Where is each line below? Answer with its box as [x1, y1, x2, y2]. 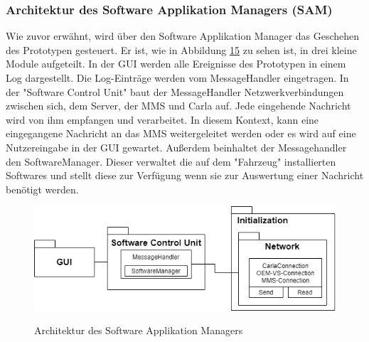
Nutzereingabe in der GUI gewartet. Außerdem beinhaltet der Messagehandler [6, 139, 347, 154]
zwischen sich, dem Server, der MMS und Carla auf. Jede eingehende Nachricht [6, 98, 351, 113]
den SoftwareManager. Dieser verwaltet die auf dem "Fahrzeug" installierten [6, 154, 336, 169]
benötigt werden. [6, 181, 79, 196]
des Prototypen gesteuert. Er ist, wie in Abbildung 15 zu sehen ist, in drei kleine [6, 42, 357, 57]
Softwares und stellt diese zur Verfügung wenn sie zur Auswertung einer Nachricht [6, 168, 364, 183]
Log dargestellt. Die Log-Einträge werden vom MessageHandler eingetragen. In [6, 70, 349, 85]
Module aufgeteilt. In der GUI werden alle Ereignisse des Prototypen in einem [6, 56, 346, 71]
